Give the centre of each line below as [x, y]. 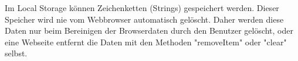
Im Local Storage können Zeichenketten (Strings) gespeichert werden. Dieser [142, 8]
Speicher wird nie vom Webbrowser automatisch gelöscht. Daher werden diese [144, 19]
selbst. [16, 53]
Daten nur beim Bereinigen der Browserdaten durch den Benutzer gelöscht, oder [149, 31]
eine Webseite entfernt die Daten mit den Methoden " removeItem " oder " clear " [146, 42]
